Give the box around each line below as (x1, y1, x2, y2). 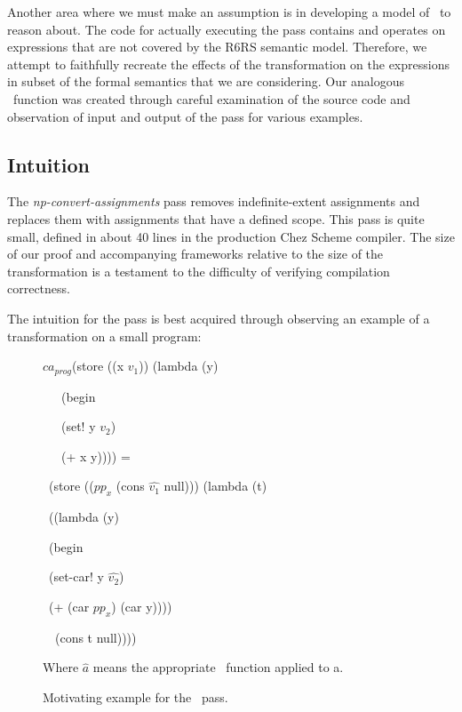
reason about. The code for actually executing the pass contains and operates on (7, 20, 446, 38)
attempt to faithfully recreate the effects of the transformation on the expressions (7, 54, 450, 73)
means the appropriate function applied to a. (92, 658, 344, 676)
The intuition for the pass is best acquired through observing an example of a (7, 308, 430, 327)
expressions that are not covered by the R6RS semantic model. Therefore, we (7, 37, 427, 56)
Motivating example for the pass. (43, 687, 228, 706)
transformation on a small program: (7, 326, 202, 345)
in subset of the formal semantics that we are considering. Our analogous (7, 72, 405, 91)
